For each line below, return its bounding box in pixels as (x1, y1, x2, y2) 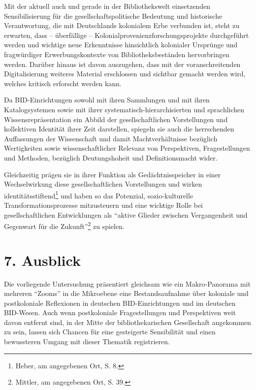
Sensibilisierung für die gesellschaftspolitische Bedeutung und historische (4, 10, 223, 21)
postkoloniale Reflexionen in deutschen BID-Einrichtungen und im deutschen (4, 297, 236, 308)
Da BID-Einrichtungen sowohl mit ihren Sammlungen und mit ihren (4, 95, 210, 105)
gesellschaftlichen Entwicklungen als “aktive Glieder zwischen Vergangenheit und (4, 209, 248, 220)
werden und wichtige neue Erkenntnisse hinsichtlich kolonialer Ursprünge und (4, 39, 238, 50)
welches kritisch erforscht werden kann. (4, 78, 122, 88)
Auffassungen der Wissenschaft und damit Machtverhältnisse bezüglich (4, 133, 218, 143)
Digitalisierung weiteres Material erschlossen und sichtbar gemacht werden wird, (4, 68, 246, 79)
